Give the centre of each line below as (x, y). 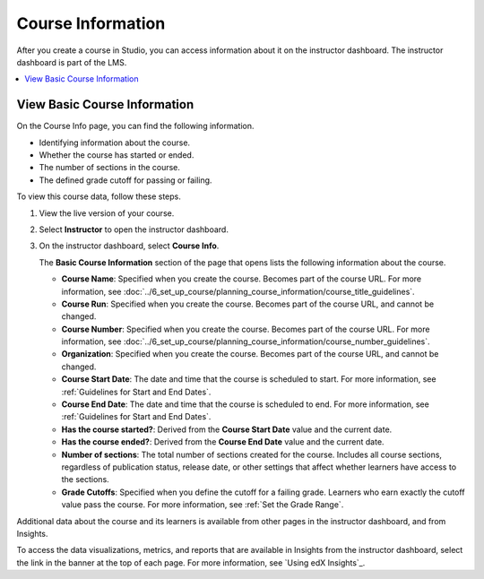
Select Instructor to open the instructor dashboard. (134, 229)
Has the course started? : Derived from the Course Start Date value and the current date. (227, 429)
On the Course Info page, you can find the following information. (135, 126)
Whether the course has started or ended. (117, 155)
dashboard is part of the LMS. (72, 62)
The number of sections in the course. (110, 168)
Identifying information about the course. (115, 143)
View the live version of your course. (107, 213)
